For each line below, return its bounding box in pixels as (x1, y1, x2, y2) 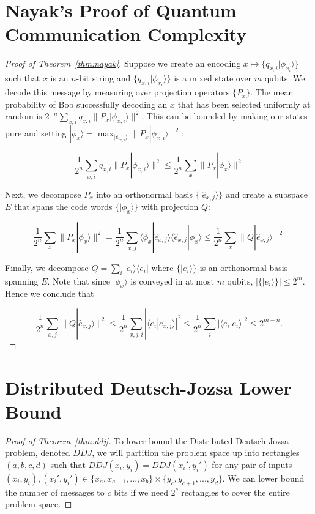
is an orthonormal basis (199, 261, 288, 274)
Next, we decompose (5, 187, 81, 200)
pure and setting (5, 127, 67, 140)
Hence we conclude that (5, 287, 94, 300)
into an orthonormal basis (96, 187, 193, 200)
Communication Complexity (5, 21, 247, 47)
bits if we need (114, 485, 168, 498)
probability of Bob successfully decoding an (5, 97, 168, 110)
